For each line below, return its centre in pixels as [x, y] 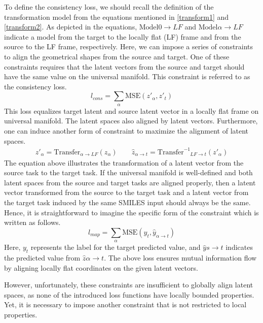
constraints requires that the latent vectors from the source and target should [124, 66]
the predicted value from [42, 257]
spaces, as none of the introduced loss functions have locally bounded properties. [129, 294]
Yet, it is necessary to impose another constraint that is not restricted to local [125, 304]
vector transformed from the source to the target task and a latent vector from [126, 192]
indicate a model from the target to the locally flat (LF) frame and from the [123, 36]
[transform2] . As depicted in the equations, [71, 27]
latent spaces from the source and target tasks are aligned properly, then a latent [130, 182]
